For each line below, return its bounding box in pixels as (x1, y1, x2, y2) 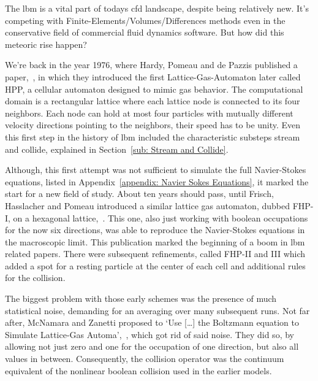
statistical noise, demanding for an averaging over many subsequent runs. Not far (5, 304, 310, 317)
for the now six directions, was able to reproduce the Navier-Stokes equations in (5, 223, 305, 236)
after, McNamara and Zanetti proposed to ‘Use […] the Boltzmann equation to (5, 316, 300, 329)
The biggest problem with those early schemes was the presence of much (5, 292, 277, 305)
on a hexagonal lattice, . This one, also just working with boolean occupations (13, 211, 308, 224)
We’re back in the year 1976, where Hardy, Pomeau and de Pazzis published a (5, 58, 298, 71)
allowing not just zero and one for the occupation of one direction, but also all (5, 340, 299, 353)
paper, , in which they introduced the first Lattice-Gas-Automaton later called (5, 70, 301, 83)
